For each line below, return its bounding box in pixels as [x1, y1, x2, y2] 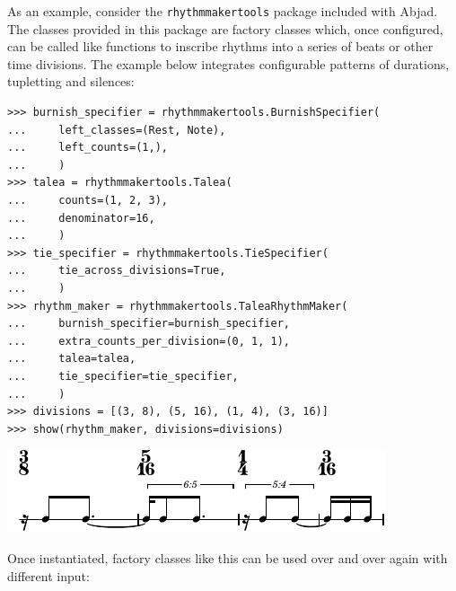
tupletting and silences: [7, 72, 135, 91]
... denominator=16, [7, 211, 155, 225]
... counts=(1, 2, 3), [7, 194, 168, 207]
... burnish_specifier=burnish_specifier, [7, 317, 290, 331]
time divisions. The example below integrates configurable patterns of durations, [7, 54, 450, 73]
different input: [7, 566, 90, 585]
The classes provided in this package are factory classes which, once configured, [7, 19, 443, 38]
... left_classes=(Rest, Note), [7, 123, 226, 137]
